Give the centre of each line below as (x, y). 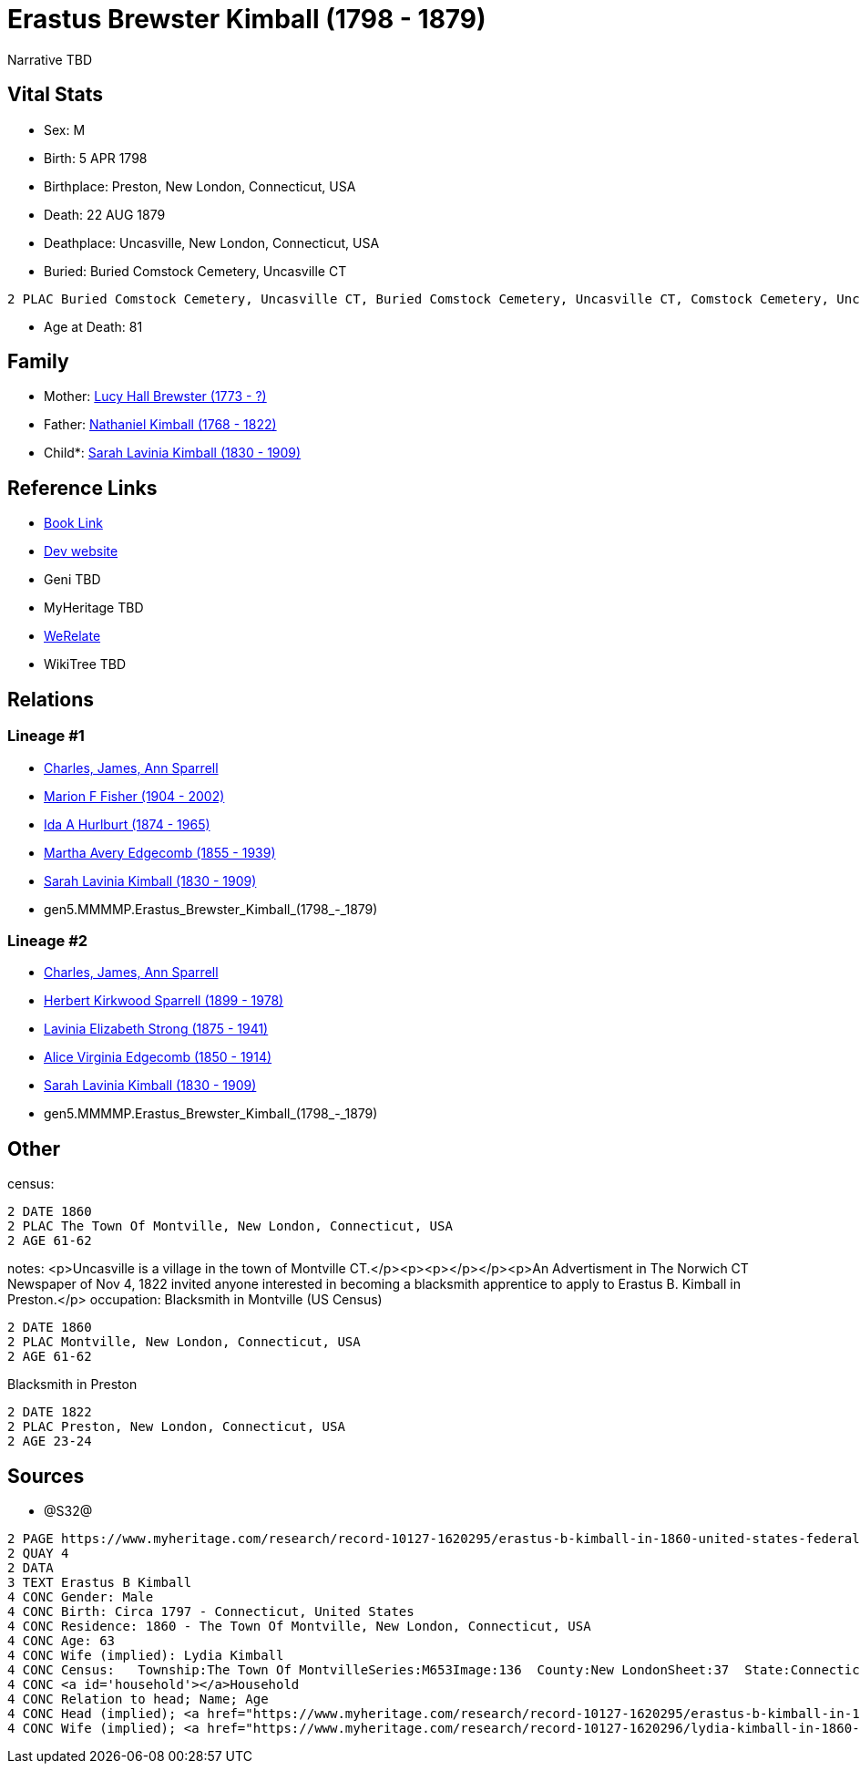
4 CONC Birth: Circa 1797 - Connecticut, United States (211, 1611)
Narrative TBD (50, 59)
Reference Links (82, 488)
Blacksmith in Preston (72, 1385)
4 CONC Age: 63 (61, 1640)
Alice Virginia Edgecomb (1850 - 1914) (158, 1057)
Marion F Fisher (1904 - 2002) (134, 796)
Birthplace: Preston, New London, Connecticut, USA (200, 186)
